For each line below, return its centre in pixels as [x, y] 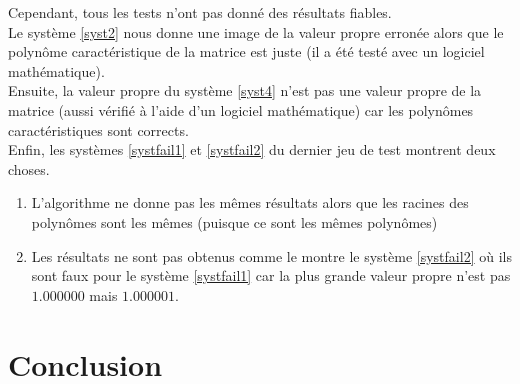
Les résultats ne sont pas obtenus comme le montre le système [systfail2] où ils [271, 255]
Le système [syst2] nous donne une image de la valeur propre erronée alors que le [256, 31]
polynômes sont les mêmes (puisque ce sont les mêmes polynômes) [234, 221]
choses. [29, 168]
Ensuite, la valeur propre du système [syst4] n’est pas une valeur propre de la [245, 90]
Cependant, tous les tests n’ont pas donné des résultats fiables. [200, 12]
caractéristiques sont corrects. [98, 129]
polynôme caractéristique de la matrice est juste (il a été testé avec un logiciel [246, 51]
